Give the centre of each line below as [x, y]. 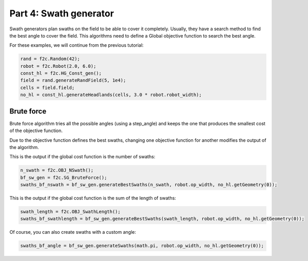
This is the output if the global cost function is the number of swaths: [82, 157]
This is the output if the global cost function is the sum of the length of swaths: [93, 198]
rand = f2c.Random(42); [50, 59]
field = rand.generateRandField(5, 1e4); [73, 80]
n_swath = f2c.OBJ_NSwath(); [57, 170]
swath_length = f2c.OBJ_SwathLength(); [70, 212]
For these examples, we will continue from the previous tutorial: [76, 45]
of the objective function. [36, 130]
